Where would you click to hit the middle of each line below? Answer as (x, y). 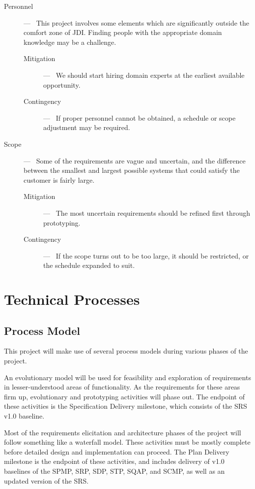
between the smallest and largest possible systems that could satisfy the (132, 170)
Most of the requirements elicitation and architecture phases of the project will (123, 432)
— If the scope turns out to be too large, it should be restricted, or (146, 255)
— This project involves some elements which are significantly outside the (136, 22)
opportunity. (62, 84)
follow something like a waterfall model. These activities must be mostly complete (127, 442)
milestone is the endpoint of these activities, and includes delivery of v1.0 (114, 461)
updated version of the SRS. (46, 480)
